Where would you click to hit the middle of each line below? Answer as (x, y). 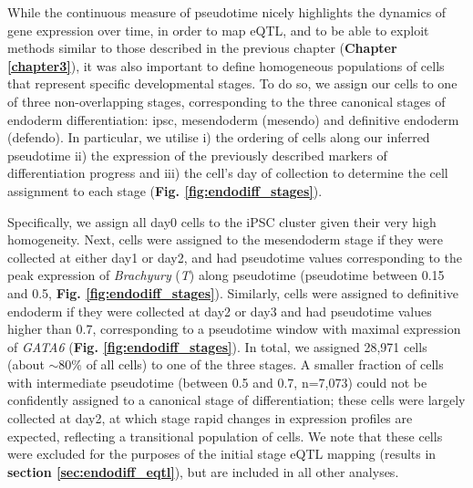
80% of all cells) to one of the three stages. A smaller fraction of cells (251, 364)
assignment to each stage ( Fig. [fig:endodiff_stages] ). (165, 190)
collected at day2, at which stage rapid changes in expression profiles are (210, 418)
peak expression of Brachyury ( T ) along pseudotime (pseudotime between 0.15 (226, 275)
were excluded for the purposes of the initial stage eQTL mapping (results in (222, 454)
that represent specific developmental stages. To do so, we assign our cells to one (232, 83)
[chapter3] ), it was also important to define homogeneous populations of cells (226, 65)
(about (26, 364)
